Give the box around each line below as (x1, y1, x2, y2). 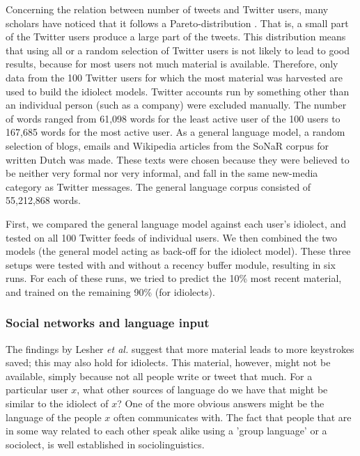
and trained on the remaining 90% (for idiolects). (6, 284, 215, 299)
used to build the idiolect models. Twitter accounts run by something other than (6, 84, 350, 98)
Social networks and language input (6, 314, 210, 331)
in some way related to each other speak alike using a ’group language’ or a (6, 423, 327, 438)
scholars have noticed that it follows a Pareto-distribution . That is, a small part (6, 15, 349, 30)
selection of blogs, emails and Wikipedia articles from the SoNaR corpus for (6, 138, 329, 152)
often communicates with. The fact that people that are (114, 409, 352, 424)
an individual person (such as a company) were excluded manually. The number (6, 97, 347, 112)
